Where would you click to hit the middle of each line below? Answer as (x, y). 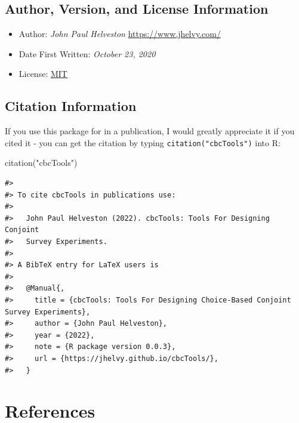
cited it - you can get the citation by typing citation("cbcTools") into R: (143, 142)
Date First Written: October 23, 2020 (87, 53)
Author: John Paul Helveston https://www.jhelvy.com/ (120, 34)
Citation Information (71, 106)
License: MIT (43, 74)
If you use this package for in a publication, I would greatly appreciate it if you (150, 131)
